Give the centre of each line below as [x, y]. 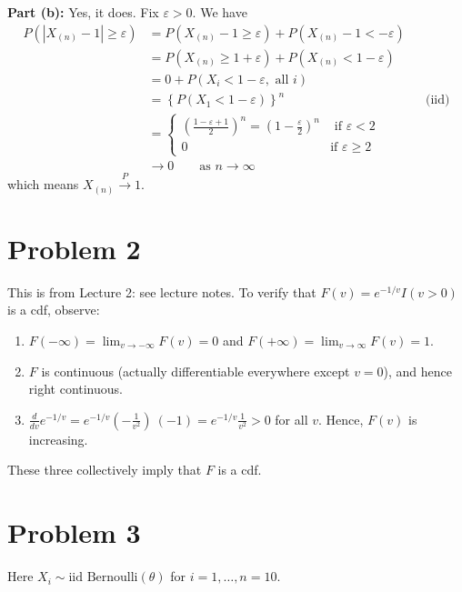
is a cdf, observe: [54, 310]
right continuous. [75, 389]
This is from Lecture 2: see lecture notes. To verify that [162, 291]
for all [291, 419]
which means [43, 184]
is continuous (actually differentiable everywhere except [196, 371]
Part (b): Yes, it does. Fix [83, 12]
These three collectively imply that [105, 470]
